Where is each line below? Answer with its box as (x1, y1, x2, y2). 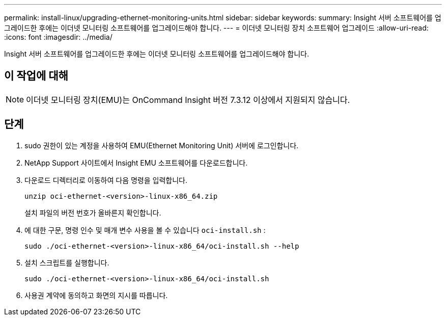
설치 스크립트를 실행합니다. (24, 258, 109, 267)
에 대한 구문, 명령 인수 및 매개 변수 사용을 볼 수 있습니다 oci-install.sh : (24, 225, 266, 234)
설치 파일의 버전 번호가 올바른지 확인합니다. (24, 208, 161, 217)
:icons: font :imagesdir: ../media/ (4, 33, 113, 41)
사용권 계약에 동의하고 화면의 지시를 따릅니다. (24, 290, 168, 300)
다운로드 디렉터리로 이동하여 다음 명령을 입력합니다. (24, 175, 187, 184)
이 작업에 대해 (4, 69, 68, 83)
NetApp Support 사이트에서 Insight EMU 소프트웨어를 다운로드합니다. (24, 158, 248, 167)
